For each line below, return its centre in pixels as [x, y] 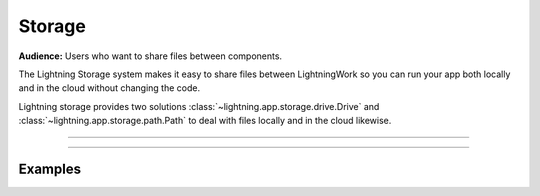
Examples [50, 168]
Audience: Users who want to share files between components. [150, 56]
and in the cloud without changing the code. [109, 88]
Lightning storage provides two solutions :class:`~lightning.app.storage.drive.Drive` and [199, 106]
